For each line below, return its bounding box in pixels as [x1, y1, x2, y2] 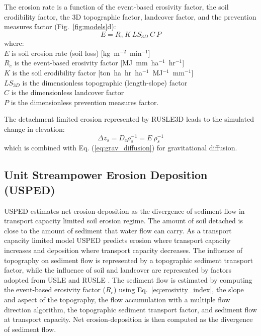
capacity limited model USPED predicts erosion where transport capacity [4, 235, 231, 245]
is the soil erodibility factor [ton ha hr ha [12, 67, 143, 78]
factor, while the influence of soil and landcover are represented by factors [4, 265, 231, 275]
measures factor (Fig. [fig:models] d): [4, 21, 116, 32]
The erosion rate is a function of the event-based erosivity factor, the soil [4, 2, 229, 12]
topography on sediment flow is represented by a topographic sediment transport [4, 255, 253, 265]
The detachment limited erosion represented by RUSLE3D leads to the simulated [4, 114, 254, 124]
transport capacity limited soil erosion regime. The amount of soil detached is [4, 215, 243, 226]
